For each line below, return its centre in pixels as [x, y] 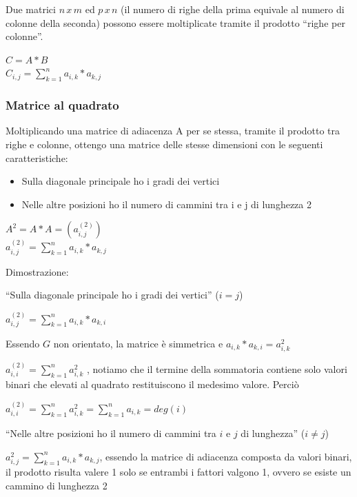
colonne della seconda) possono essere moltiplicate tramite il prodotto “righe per [175, 22]
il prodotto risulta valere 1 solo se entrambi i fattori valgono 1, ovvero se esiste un [178, 471]
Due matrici [31, 9]
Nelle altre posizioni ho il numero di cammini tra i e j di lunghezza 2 [166, 204]
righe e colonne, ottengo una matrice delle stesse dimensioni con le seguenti [164, 144]
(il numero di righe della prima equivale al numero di [233, 9]
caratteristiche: [37, 158]
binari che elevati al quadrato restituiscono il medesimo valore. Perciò [152, 384]
